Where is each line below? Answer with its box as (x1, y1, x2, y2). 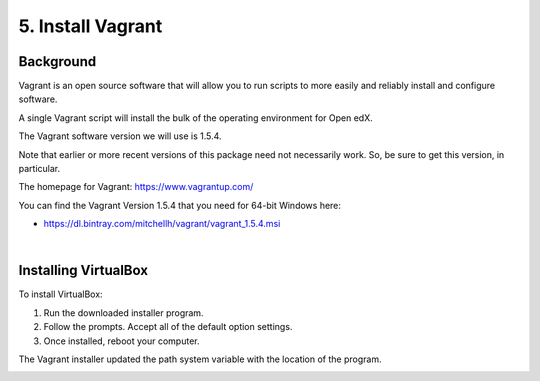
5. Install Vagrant (18, 15, 163, 37)
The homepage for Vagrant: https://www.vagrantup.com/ (18, 181, 254, 193)
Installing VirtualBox (18, 262, 149, 279)
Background (18, 53, 97, 70)
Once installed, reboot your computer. (43, 335, 200, 347)
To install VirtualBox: (18, 288, 104, 300)
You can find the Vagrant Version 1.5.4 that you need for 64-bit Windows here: (18, 199, 342, 211)
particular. (18, 163, 60, 175)
